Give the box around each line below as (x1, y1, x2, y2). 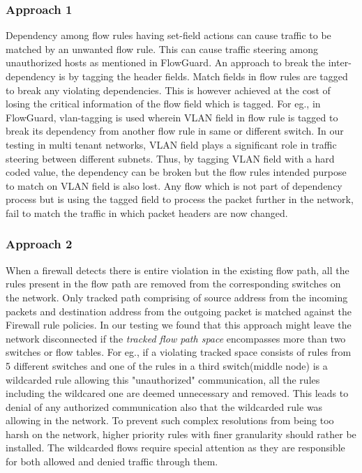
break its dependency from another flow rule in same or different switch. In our (6, 123, 344, 138)
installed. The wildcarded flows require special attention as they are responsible (6, 440, 345, 455)
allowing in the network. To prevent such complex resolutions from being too (6, 413, 334, 428)
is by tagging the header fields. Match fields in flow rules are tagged (59, 69, 348, 83)
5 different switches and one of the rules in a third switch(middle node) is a (6, 358, 328, 373)
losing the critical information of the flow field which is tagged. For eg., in (6, 96, 321, 111)
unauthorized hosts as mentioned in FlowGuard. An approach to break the (6, 55, 326, 70)
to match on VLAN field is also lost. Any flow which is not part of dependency (6, 178, 342, 193)
